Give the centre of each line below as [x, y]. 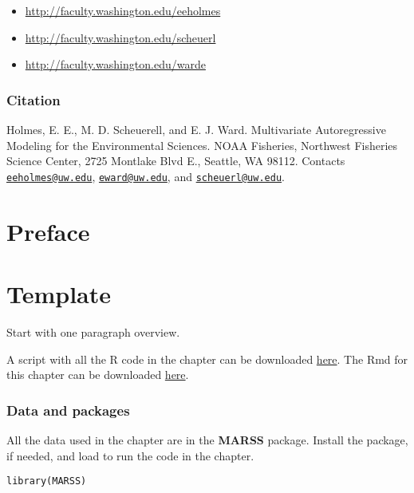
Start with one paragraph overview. [93, 331]
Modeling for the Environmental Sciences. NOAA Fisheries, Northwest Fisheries [202, 145]
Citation [34, 99]
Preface [48, 231]
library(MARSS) [47, 481]
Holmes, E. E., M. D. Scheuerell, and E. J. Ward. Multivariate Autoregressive [196, 129]
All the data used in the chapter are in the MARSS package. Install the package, [207, 439]
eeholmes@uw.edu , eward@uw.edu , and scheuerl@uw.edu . [146, 176]
